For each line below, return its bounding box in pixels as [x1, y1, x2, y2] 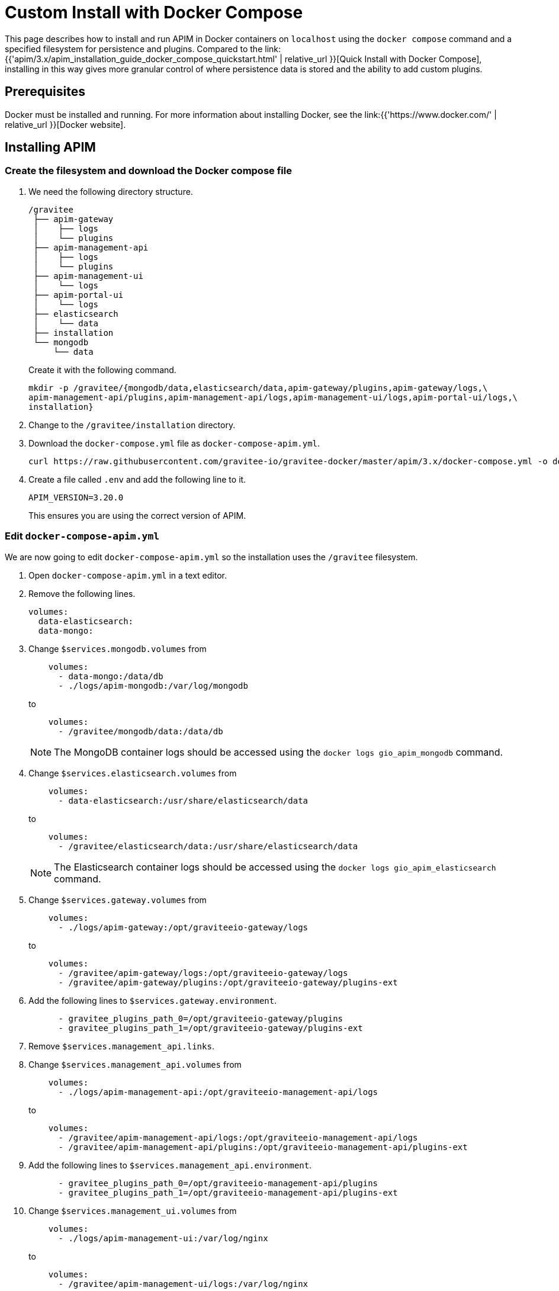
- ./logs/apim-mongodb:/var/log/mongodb [58, 680, 248, 691]
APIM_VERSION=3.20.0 [28, 492, 124, 502]
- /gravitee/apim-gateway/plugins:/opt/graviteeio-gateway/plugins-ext [58, 977, 398, 987]
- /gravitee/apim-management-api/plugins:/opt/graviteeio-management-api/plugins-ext [58, 1142, 468, 1152]
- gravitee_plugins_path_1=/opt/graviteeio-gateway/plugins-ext [58, 1023, 363, 1033]
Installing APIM [5, 140, 96, 155]
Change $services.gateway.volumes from [28, 894, 207, 905]
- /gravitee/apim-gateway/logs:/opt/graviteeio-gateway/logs [58, 968, 348, 978]
